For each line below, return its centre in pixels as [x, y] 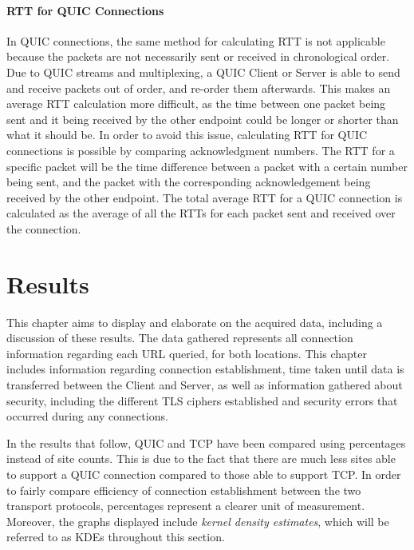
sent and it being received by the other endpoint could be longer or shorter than [203, 119]
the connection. [44, 228]
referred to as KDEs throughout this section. [116, 537]
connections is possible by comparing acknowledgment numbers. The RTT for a [201, 150]
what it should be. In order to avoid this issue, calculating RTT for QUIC [187, 135]
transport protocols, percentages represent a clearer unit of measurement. [186, 506]
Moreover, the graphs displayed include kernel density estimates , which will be [198, 521]
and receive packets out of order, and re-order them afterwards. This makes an [199, 88]
